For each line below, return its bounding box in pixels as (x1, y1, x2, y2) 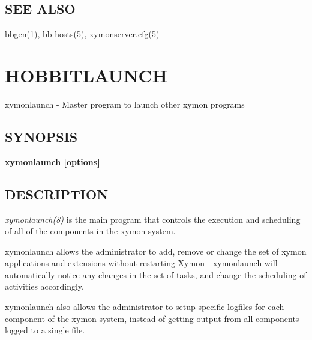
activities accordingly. (5, 280, 84, 293)
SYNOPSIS (5, 127, 78, 145)
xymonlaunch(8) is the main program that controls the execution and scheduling (5, 213, 301, 225)
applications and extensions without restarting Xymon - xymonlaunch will (5, 257, 278, 269)
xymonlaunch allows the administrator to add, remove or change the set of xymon (5, 244, 307, 257)
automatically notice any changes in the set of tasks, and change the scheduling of (5, 268, 307, 281)
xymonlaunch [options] (5, 155, 100, 168)
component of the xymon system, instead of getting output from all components (5, 312, 299, 324)
